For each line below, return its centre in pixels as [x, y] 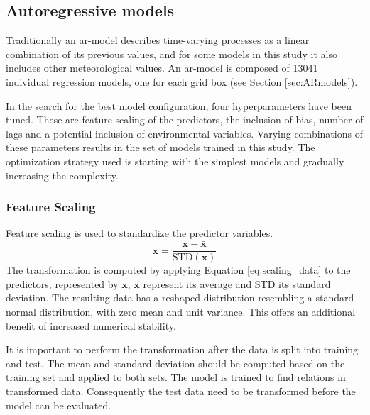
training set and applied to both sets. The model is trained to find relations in [176, 377]
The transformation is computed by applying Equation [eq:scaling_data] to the [178, 270]
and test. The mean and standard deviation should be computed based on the [175, 363]
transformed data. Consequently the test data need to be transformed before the [181, 391]
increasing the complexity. [62, 175]
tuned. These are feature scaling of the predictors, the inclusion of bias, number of [185, 120]
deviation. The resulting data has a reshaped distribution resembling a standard [180, 298]
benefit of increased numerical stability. [91, 325]
